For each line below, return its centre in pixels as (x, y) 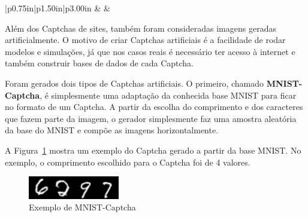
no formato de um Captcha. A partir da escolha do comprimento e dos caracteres (154, 107)
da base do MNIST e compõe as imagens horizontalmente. (112, 130)
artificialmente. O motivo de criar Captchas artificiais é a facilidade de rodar (145, 40)
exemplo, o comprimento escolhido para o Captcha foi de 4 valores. (128, 162)
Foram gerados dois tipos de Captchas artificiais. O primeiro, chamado (135, 83)
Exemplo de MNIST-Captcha (82, 207)
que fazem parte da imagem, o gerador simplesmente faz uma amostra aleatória (151, 118)
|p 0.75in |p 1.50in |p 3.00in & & (58, 8)
